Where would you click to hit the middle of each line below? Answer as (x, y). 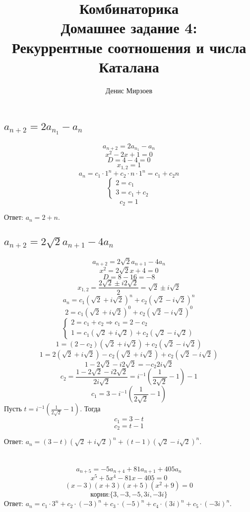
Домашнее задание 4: (129, 28)
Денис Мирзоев (129, 90)
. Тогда (90, 409)
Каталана (129, 66)
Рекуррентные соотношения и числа (129, 47)
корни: (100, 495)
